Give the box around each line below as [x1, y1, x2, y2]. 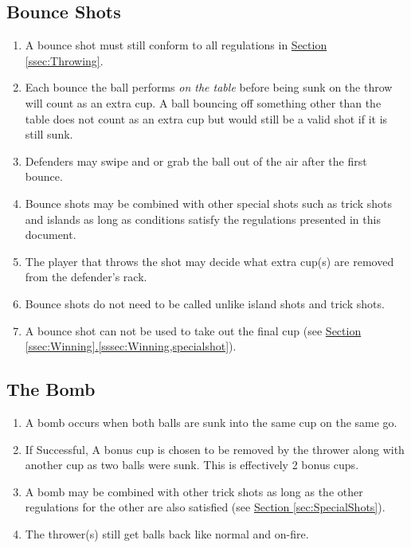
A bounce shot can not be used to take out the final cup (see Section [25, 322, 362, 339]
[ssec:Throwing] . [25, 52, 104, 68]
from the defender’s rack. [25, 268, 147, 285]
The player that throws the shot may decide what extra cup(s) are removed [25, 252, 394, 269]
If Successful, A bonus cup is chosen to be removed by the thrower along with [25, 440, 405, 457]
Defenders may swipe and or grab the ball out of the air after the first [25, 152, 367, 169]
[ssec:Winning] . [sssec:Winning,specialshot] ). [25, 338, 237, 354]
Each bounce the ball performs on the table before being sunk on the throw [25, 79, 393, 96]
